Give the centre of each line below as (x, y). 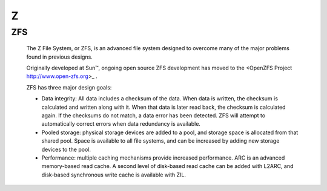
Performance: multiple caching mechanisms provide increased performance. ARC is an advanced (163, 158)
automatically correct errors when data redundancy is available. (121, 124)
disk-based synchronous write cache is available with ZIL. (114, 175)
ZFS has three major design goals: (69, 87)
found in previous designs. (60, 57)
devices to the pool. (66, 149)
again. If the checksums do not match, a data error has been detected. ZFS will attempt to (154, 115)
